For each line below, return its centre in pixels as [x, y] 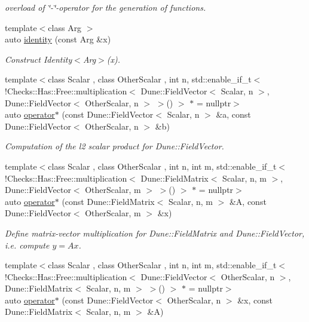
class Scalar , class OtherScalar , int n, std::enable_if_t [150, 79]
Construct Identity [39, 59]
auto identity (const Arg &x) [58, 39]
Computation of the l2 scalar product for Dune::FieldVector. [114, 146]
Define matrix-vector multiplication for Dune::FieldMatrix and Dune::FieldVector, [155, 233]
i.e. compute [27, 245]
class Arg [65, 27]
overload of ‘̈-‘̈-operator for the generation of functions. [105, 7]
